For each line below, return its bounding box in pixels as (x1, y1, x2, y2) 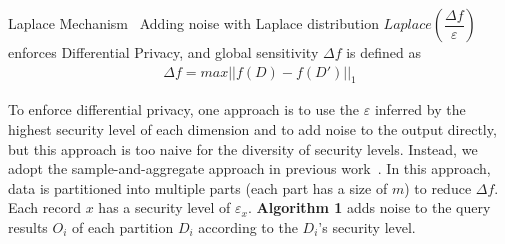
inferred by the (374, 99, 466, 120)
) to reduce (404, 177, 472, 198)
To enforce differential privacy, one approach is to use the (8, 99, 360, 120)
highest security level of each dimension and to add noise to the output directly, (8, 119, 497, 140)
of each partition (72, 216, 174, 237)
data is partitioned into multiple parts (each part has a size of (8, 177, 388, 198)
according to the (198, 216, 298, 237)
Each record (8, 197, 81, 218)
